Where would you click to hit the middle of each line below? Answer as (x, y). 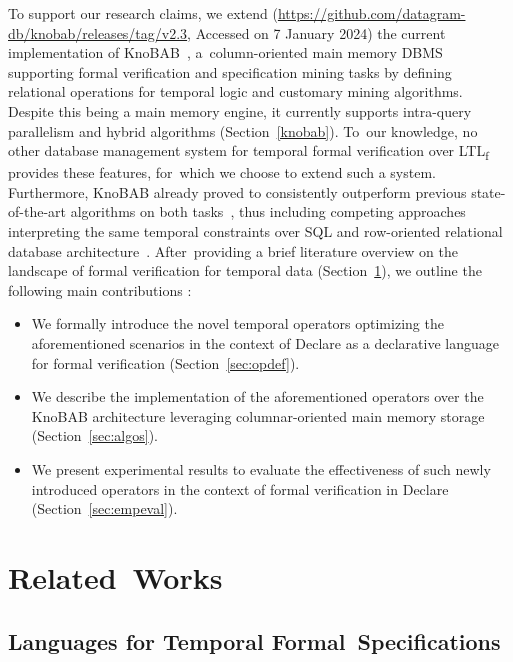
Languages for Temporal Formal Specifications (254, 640)
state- (488, 191)
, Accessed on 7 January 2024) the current (316, 32)
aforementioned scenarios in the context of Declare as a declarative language (265, 343)
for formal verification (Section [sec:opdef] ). (165, 362)
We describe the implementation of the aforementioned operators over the (257, 396)
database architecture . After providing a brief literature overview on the (233, 250)
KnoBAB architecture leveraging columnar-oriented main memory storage (258, 415)
